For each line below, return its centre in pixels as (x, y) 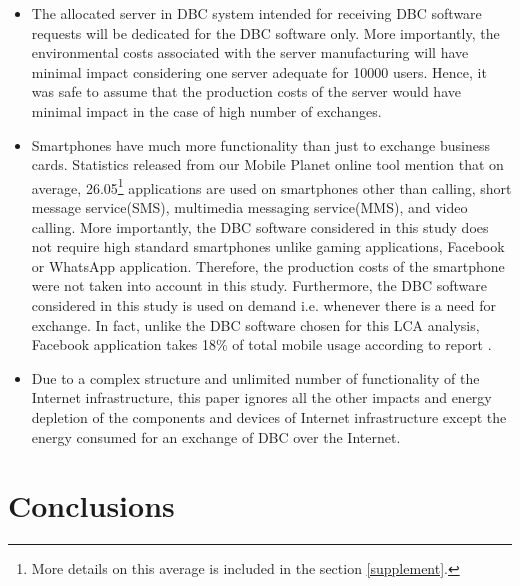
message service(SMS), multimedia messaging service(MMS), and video (249, 207)
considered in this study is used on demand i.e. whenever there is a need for (263, 304)
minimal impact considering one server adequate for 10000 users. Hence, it (259, 71)
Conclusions (91, 505)
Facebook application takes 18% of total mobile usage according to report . (261, 344)
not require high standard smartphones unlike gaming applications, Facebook (268, 246)
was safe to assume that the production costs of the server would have (246, 91)
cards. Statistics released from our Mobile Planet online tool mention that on (267, 164)
